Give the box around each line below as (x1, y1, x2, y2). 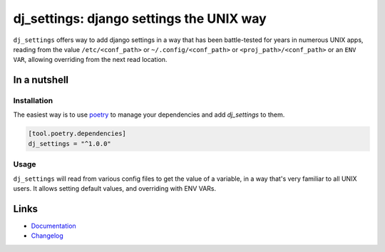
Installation (13, 96, 53, 106)
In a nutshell (13, 74, 69, 86)
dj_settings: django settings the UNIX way (13, 11, 267, 26)
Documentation (31, 221, 76, 230)
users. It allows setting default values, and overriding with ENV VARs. (13, 184, 217, 192)
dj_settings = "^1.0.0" (28, 140, 112, 147)
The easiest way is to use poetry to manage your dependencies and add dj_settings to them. (13, 110, 285, 119)
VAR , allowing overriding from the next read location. (13, 56, 168, 64)
